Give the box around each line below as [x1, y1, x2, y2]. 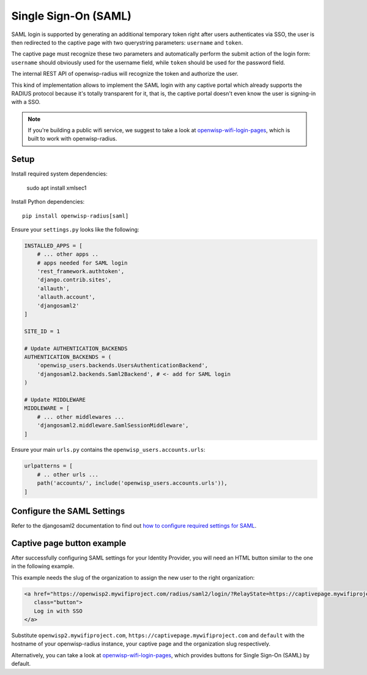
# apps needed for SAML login [37, 259, 128, 266]
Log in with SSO [34, 607, 83, 614]
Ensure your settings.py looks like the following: [11, 226, 139, 233]
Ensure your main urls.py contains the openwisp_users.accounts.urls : [11, 446, 206, 454]
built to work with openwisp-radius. [28, 135, 117, 142]
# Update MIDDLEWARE [24, 396, 86, 403]
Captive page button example [11, 538, 127, 548]
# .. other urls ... [37, 471, 99, 478]
